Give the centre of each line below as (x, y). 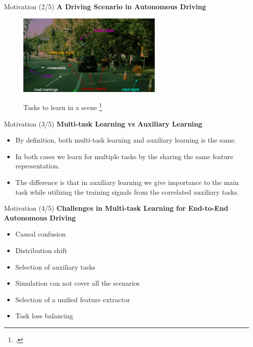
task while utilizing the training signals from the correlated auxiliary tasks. (127, 192)
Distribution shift (41, 250)
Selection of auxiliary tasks (55, 266)
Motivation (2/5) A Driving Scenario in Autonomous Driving (105, 6)
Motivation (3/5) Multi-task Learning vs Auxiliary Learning (103, 123)
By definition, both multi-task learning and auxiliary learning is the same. (126, 140)
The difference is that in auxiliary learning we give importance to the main (127, 182)
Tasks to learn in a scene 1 (63, 107)
